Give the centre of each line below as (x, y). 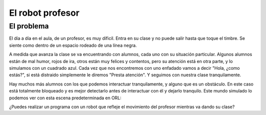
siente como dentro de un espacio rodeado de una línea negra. (73, 45)
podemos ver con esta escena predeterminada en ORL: (65, 98)
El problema (29, 26)
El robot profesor (44, 13)
